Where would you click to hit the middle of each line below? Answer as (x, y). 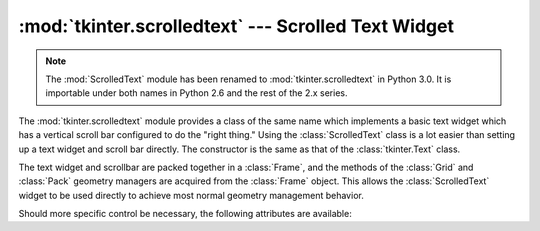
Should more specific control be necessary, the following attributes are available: (185, 214)
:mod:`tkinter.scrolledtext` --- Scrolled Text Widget (236, 26)
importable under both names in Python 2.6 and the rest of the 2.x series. (196, 93)
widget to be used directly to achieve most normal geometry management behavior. (191, 195)
